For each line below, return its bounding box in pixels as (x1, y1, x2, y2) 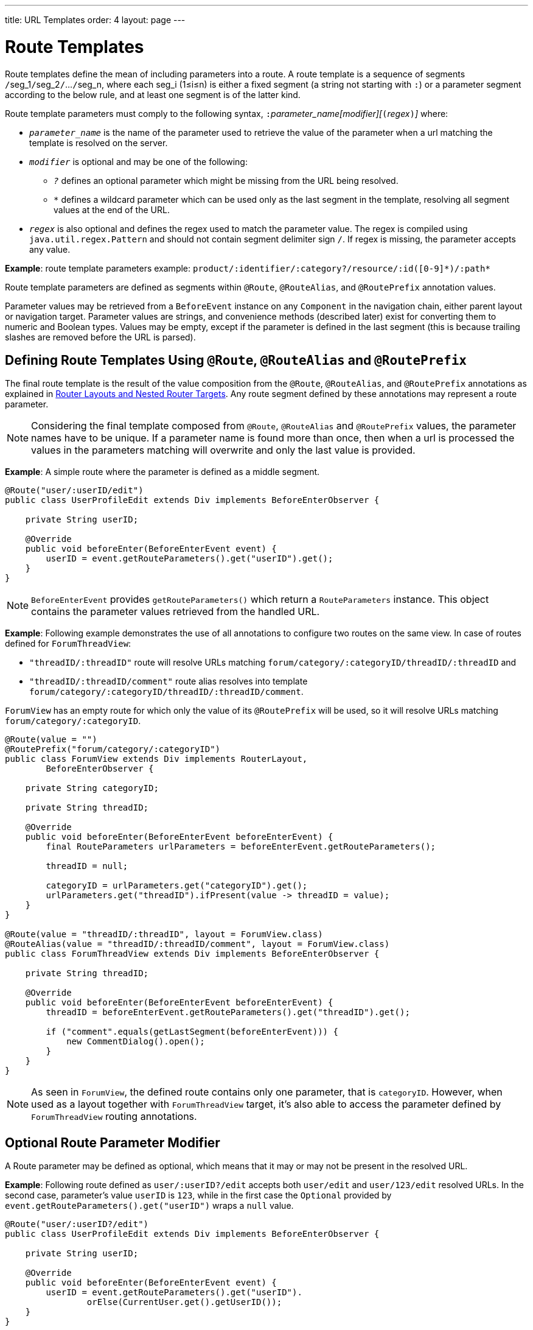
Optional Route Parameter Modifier (5, 1135, 220, 1150)
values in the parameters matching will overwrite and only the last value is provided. (31, 444, 416, 457)
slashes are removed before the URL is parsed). (5, 331, 196, 342)
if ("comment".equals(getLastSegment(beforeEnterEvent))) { (46, 1027, 338, 1037)
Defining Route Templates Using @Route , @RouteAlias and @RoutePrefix (5, 352, 467, 368)
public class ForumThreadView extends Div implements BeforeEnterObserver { (5, 949, 380, 959)
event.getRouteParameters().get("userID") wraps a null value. (5, 1200, 294, 1211)
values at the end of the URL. (54, 204, 170, 215)
